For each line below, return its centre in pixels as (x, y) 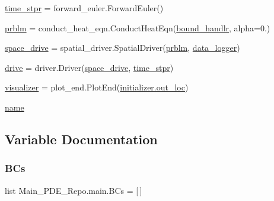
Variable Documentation (81, 139)
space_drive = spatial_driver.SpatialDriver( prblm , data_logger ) (122, 48)
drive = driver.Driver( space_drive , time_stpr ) (89, 67)
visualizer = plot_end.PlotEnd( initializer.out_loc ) (97, 87)
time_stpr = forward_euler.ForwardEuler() (84, 8)
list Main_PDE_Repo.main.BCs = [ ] (74, 190)
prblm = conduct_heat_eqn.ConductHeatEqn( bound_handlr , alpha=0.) (138, 27)
